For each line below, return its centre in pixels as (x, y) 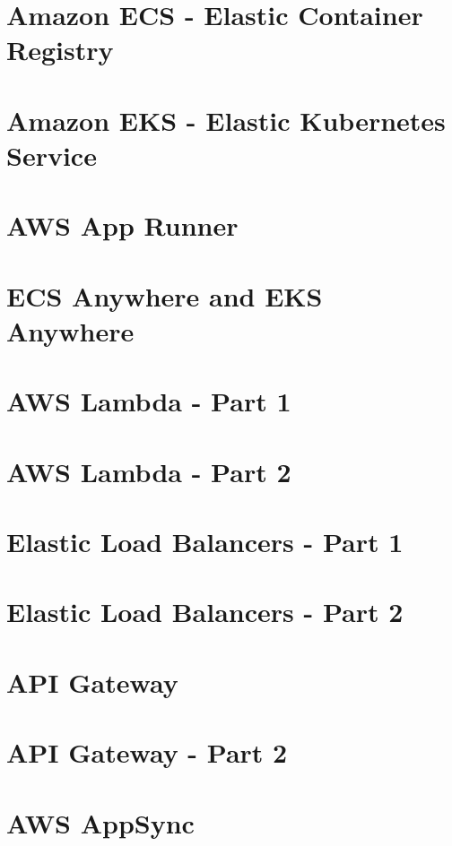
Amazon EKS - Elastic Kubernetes (226, 120)
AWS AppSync (100, 822)
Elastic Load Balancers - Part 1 (205, 541)
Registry (60, 50)
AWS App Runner (122, 225)
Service (52, 155)
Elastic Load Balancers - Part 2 (205, 612)
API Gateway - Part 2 (147, 752)
